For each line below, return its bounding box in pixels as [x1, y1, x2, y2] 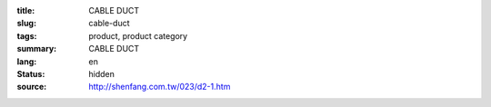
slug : [16, 18, 36, 29]
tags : [16, 30, 37, 41]
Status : [16, 68, 45, 79]
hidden [88, 68, 115, 79]
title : [16, 5, 35, 15]
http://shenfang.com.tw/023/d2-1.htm [88, 82, 231, 92]
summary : [16, 44, 57, 54]
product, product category [88, 30, 188, 41]
